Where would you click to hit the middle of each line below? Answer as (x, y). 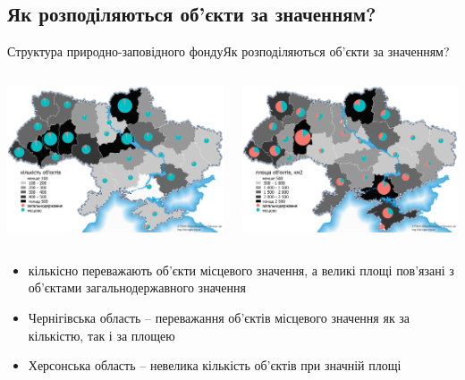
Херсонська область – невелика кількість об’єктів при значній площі (215, 365)
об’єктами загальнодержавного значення (137, 287)
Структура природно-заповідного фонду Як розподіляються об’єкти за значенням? (228, 51)
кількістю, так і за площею (101, 335)
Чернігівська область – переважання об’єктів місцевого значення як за (219, 317)
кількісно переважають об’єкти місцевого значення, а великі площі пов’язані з (241, 270)
